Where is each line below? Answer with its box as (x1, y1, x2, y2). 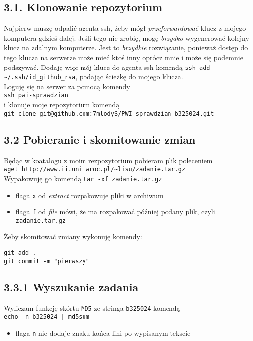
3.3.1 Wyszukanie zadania (4, 279, 139, 294)
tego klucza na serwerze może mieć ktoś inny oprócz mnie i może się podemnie (4, 52, 243, 62)
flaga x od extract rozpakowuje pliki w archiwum (15, 190, 164, 200)
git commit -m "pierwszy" (4, 257, 89, 265)
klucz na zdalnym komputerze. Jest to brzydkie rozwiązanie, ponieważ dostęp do (4, 42, 248, 53)
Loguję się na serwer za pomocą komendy (4, 81, 130, 91)
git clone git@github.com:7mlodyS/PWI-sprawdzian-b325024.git (4, 110, 214, 117)
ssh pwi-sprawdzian (4, 92, 68, 99)
